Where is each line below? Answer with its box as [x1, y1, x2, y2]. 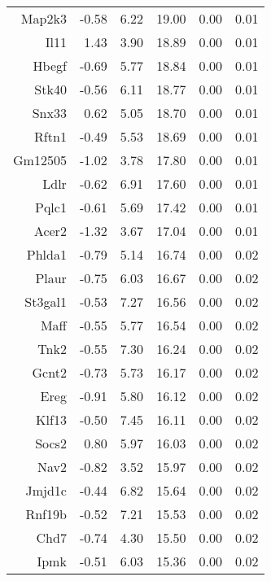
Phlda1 [26, 245, 67, 264]
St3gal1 [24, 292, 67, 311]
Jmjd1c [25, 481, 67, 500]
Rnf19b [25, 505, 67, 523]
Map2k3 [20, 9, 67, 28]
